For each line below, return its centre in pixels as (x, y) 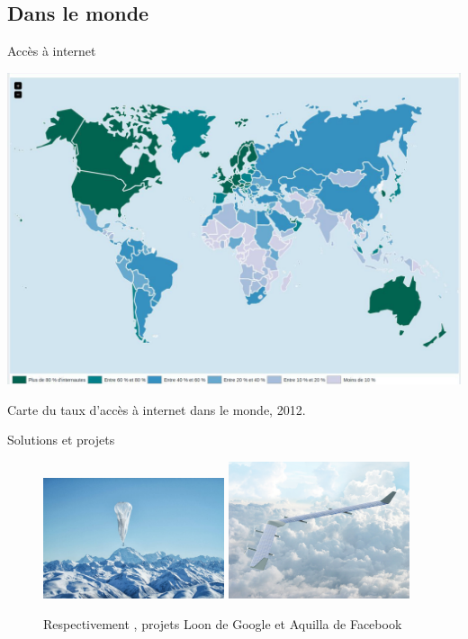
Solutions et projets (61, 440)
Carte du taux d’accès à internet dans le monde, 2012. (157, 409)
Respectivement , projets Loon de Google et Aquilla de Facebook (223, 623)
